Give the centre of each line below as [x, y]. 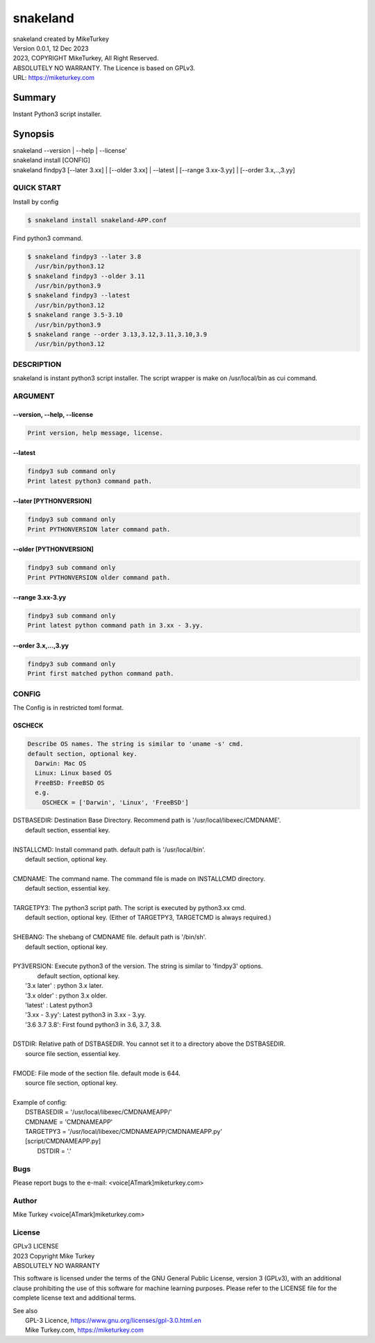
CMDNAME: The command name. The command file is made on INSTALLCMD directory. [139, 878]
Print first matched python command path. [101, 674]
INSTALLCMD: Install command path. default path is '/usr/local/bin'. [109, 849]
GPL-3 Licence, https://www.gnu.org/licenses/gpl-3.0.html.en [113, 1320]
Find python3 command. [48, 238]
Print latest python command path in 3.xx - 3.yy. [116, 626]
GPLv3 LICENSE [36, 1246]
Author [25, 1201]
